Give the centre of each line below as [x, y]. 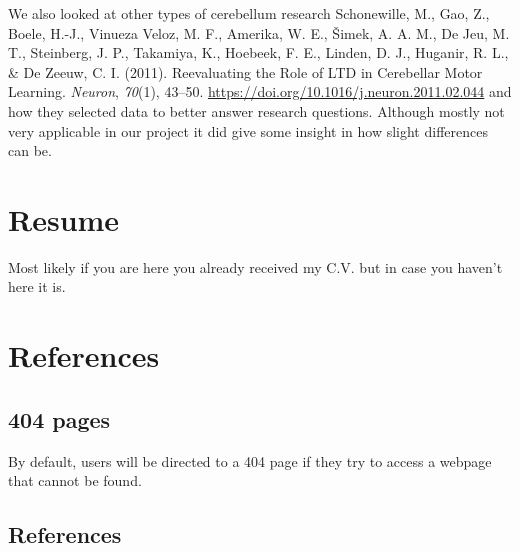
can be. [30, 150]
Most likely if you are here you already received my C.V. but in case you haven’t [255, 266]
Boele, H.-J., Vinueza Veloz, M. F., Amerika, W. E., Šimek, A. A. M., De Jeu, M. [259, 32]
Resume [64, 218]
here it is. [37, 286]
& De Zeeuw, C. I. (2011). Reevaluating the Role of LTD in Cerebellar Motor [245, 71]
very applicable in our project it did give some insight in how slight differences [248, 130]
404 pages [59, 418]
